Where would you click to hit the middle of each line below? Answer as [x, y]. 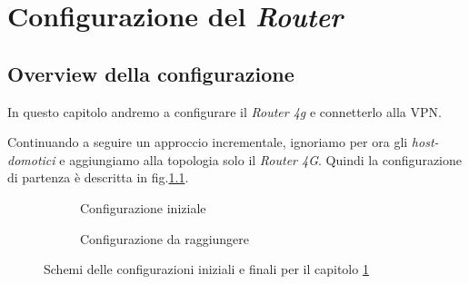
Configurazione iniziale [143, 207]
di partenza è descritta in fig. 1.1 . [98, 177]
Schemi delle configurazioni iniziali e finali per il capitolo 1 [206, 269]
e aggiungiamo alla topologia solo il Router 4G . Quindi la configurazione [260, 159]
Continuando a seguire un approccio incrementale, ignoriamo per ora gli [208, 142]
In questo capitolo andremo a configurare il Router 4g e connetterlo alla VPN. [225, 111]
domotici [31, 159]
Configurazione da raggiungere [165, 238]
